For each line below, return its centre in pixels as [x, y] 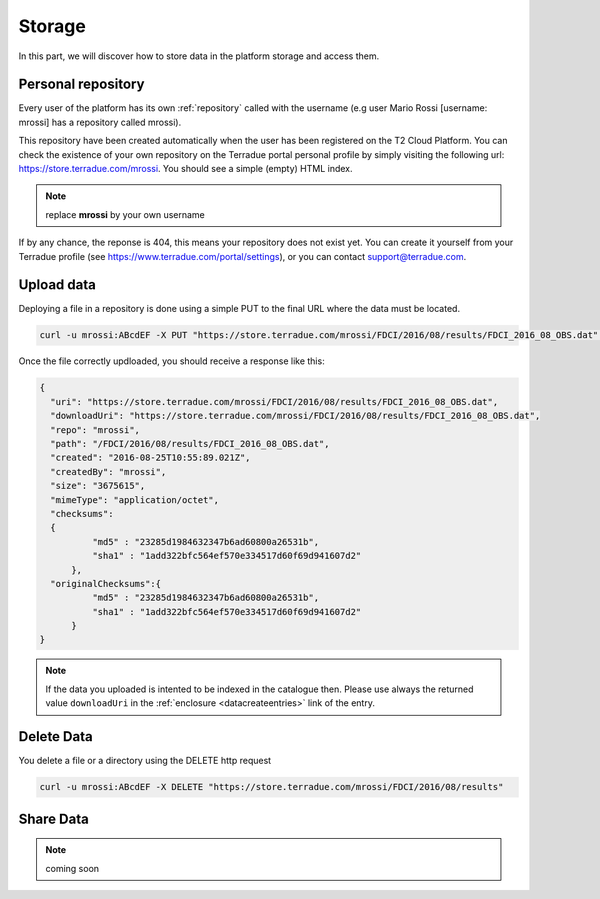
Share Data [53, 818]
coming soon [72, 868]
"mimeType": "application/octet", [135, 499]
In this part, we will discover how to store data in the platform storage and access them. [199, 56]
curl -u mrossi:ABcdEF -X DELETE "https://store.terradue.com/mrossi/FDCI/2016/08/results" [271, 787]
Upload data [57, 285]
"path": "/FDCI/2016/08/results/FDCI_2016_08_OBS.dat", [190, 443]
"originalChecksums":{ [106, 583]
